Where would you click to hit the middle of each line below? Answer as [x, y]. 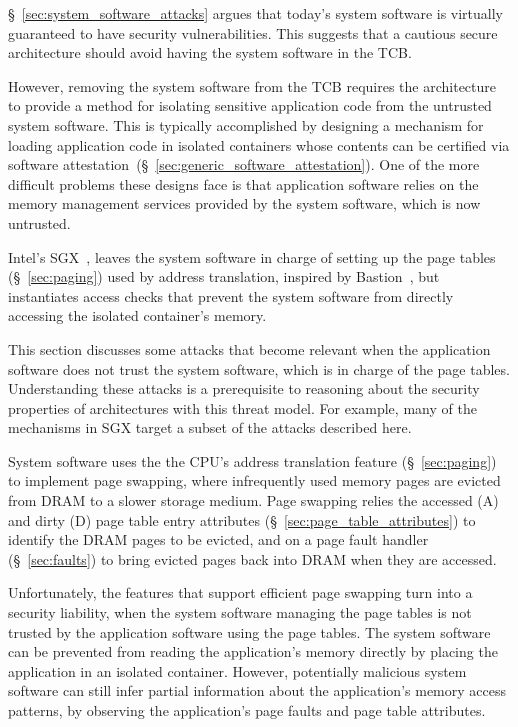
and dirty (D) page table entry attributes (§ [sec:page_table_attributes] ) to [242, 519]
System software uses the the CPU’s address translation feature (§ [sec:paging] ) [252, 460]
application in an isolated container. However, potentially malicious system [237, 670]
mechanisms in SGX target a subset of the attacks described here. [210, 427]
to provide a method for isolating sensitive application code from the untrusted [250, 105]
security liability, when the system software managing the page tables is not [240, 612]
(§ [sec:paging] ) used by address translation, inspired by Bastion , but [224, 276]
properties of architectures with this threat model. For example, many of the [242, 407]
